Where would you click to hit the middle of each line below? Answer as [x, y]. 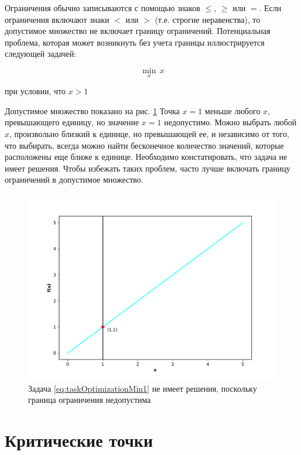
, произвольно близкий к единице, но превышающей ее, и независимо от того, [149, 133]
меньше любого [232, 110]
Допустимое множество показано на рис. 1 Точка [92, 110]
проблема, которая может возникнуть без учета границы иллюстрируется [135, 42]
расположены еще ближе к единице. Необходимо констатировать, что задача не [146, 157]
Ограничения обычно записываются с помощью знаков [102, 8]
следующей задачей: [41, 54]
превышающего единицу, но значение [72, 122]
